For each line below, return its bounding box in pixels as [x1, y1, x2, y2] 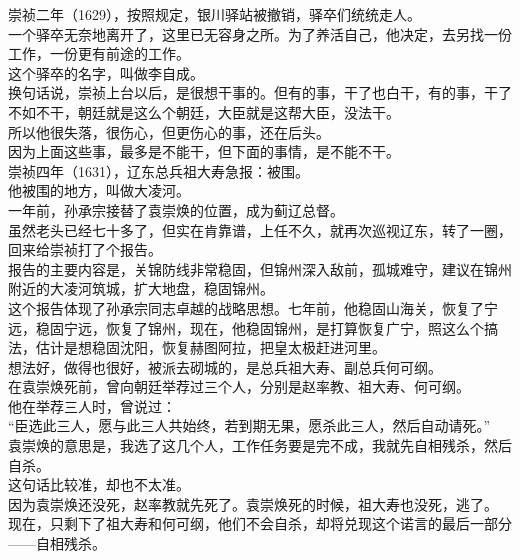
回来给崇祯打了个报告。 [8, 239, 162, 260]
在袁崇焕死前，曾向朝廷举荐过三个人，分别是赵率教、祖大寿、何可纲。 [8, 376, 470, 397]
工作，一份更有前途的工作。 [8, 43, 190, 64]
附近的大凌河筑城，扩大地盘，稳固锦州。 [8, 278, 274, 299]
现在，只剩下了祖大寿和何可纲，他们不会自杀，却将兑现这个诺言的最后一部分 [8, 513, 512, 534]
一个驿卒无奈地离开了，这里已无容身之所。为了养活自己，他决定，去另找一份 [8, 23, 512, 44]
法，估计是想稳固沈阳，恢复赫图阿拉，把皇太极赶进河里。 [8, 337, 386, 358]
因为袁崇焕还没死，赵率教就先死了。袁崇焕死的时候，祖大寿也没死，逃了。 [8, 493, 498, 514]
